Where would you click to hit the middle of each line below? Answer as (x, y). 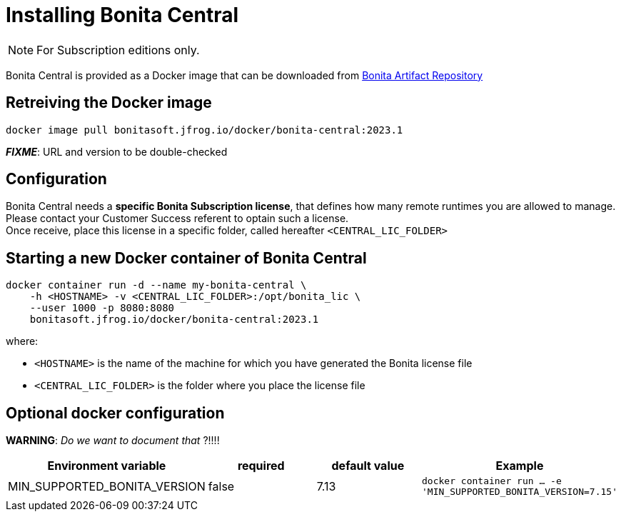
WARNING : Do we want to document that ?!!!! (113, 441)
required (261, 466)
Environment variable (107, 466)
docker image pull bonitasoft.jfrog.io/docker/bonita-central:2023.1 (205, 130)
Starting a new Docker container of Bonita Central (186, 258)
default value (368, 466)
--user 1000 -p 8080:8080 (102, 308)
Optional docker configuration (115, 413)
